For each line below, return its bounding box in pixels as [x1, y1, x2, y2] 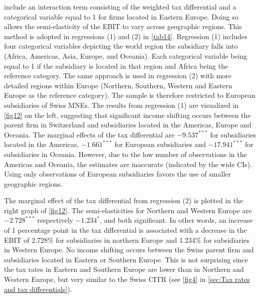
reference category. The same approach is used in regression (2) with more [4, 70, 232, 81]
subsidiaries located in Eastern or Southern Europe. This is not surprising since [4, 254, 248, 264]
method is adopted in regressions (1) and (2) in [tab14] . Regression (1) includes [4, 31, 247, 41]
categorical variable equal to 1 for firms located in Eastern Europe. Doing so [4, 11, 238, 22]
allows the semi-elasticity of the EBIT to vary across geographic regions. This [4, 21, 242, 32]
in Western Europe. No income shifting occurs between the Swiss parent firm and [4, 244, 254, 255]
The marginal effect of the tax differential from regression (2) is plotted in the [4, 195, 243, 206]
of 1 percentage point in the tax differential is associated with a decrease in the [4, 225, 247, 235]
